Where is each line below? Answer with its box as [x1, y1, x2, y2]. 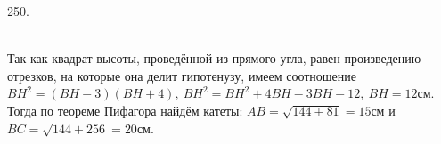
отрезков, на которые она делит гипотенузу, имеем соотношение [7, 66, 357, 84]
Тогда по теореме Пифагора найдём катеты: [7, 100, 243, 119]
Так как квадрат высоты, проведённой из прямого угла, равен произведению [7, 49, 421, 68]
